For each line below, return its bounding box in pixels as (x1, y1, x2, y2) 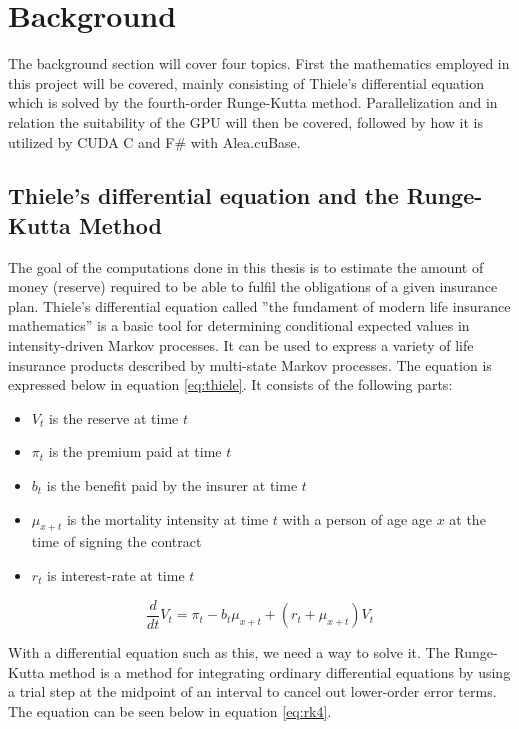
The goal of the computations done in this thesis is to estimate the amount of (8, 256, 484, 277)
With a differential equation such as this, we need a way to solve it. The (8, 642, 450, 663)
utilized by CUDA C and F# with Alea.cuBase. (8, 131, 301, 152)
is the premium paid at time (48, 441, 222, 462)
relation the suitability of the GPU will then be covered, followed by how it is (8, 111, 483, 132)
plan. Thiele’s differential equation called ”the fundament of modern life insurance (8, 295, 511, 316)
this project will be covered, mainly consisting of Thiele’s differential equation (8, 72, 485, 93)
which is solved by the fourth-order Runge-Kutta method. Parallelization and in (8, 92, 498, 113)
